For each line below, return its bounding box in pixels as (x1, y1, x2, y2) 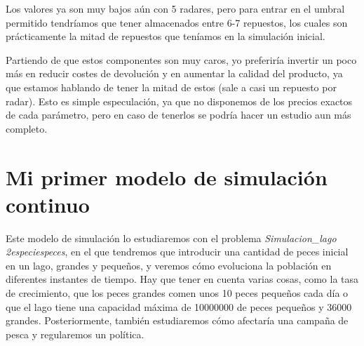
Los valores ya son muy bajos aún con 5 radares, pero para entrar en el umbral (6, 1, 345, 15)
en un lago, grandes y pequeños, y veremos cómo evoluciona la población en (6, 258, 332, 272)
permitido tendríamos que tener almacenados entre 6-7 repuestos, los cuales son (6, 15, 348, 29)
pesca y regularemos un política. (6, 326, 144, 341)
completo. (6, 121, 48, 135)
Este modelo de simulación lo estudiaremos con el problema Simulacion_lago (6, 230, 337, 245)
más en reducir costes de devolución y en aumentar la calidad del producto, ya (6, 66, 343, 81)
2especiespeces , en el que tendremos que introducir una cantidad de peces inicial (6, 244, 349, 259)
